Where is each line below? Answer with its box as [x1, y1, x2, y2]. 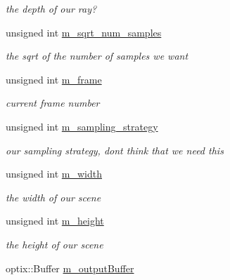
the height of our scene [6, 236, 103, 251]
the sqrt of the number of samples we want [6, 48, 189, 63]
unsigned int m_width [6, 166, 103, 181]
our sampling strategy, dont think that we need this [6, 142, 224, 157]
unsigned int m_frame [6, 72, 102, 86]
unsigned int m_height [6, 213, 104, 228]
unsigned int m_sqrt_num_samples [6, 25, 162, 39]
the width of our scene [6, 189, 101, 204]
